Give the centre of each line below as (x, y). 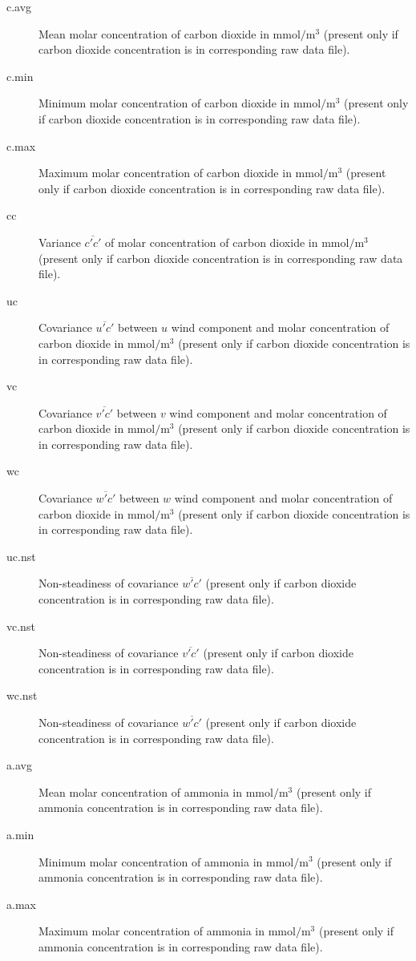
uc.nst (21, 556)
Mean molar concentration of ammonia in (141, 791)
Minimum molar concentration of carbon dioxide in (164, 103)
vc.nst (21, 626)
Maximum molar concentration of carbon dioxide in (165, 173)
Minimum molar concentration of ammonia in (151, 861)
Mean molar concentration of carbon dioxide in (154, 33)
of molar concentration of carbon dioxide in (212, 242)
